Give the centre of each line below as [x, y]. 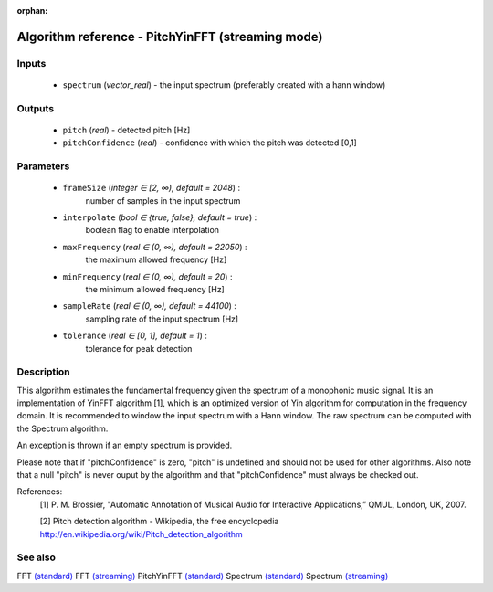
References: [40, 492]
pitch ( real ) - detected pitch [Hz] [126, 130]
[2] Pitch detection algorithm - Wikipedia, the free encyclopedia [159, 522]
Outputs [36, 108]
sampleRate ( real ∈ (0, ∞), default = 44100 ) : [150, 306]
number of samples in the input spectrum [163, 200]
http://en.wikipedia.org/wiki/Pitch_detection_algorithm [142, 534]
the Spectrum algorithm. [63, 428]
